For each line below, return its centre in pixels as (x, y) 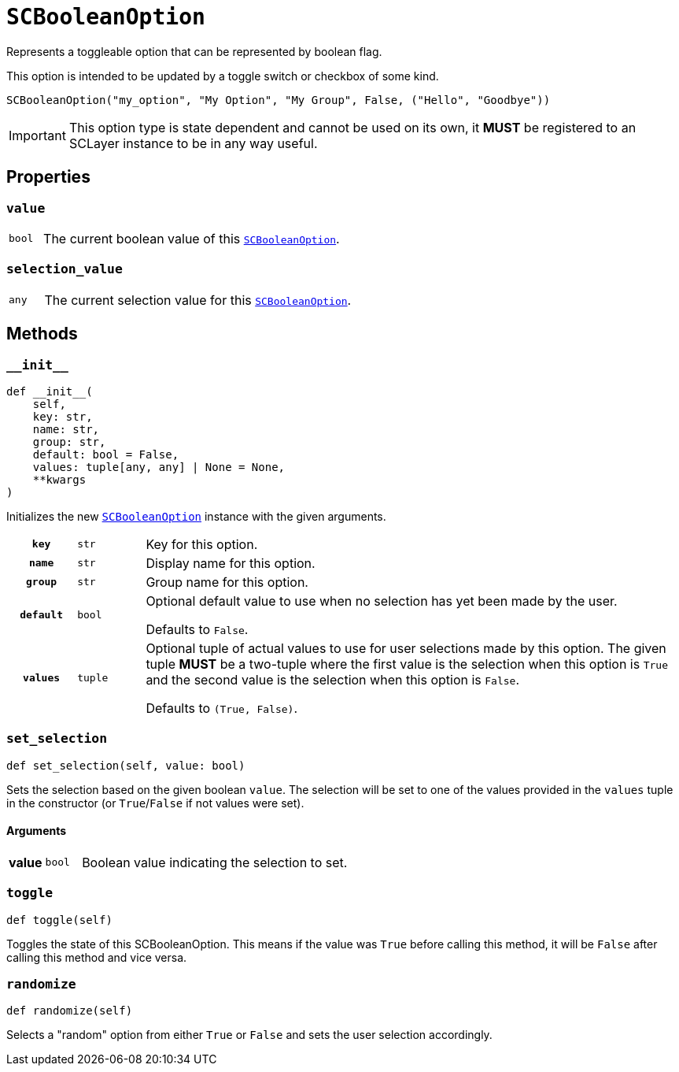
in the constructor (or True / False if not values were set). (155, 803)
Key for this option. (202, 544)
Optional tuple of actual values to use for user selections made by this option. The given (406, 648)
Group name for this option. (227, 582)
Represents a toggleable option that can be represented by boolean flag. (194, 51)
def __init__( (50, 391)
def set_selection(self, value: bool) (126, 765)
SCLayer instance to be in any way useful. (193, 143)
